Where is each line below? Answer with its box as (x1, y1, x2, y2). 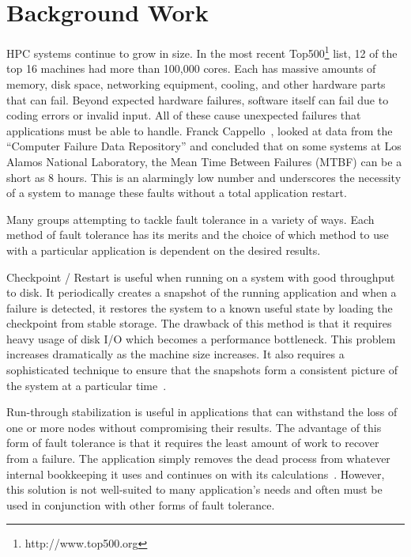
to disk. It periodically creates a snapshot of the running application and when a (6, 284, 397, 301)
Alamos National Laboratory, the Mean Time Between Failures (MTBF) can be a (6, 153, 402, 169)
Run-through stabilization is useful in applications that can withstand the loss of (6, 404, 398, 420)
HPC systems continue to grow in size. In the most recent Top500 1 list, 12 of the (6, 43, 398, 61)
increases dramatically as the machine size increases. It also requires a (6, 346, 345, 362)
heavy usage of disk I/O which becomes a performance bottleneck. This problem (6, 330, 396, 347)
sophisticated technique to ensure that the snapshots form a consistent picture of (6, 362, 398, 378)
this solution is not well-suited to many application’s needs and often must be (6, 481, 383, 498)
